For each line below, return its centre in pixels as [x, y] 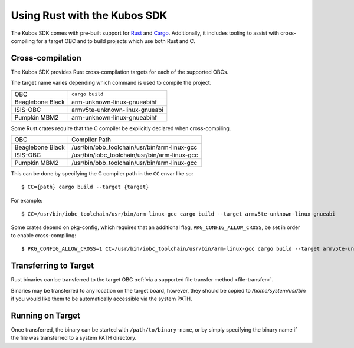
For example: [27, 200]
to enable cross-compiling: [44, 235]
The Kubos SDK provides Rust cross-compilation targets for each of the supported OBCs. [120, 72]
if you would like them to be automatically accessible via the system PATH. [101, 299]
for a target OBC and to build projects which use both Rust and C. [116, 41]
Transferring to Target [53, 266]
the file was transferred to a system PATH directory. [74, 338]
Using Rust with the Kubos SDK [89, 15]
